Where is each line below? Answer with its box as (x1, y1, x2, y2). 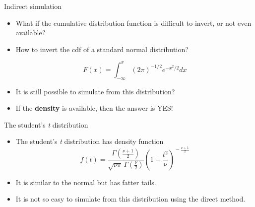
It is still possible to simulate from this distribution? (15, 86, 175, 96)
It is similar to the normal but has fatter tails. (15, 177, 156, 187)
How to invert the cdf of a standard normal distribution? (15, 44, 189, 54)
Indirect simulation (4, 1, 62, 11)
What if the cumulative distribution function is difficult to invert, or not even (15, 17, 252, 28)
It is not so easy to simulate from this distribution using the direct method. (15, 194, 246, 204)
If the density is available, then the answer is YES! (15, 103, 173, 113)
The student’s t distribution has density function (15, 136, 164, 146)
